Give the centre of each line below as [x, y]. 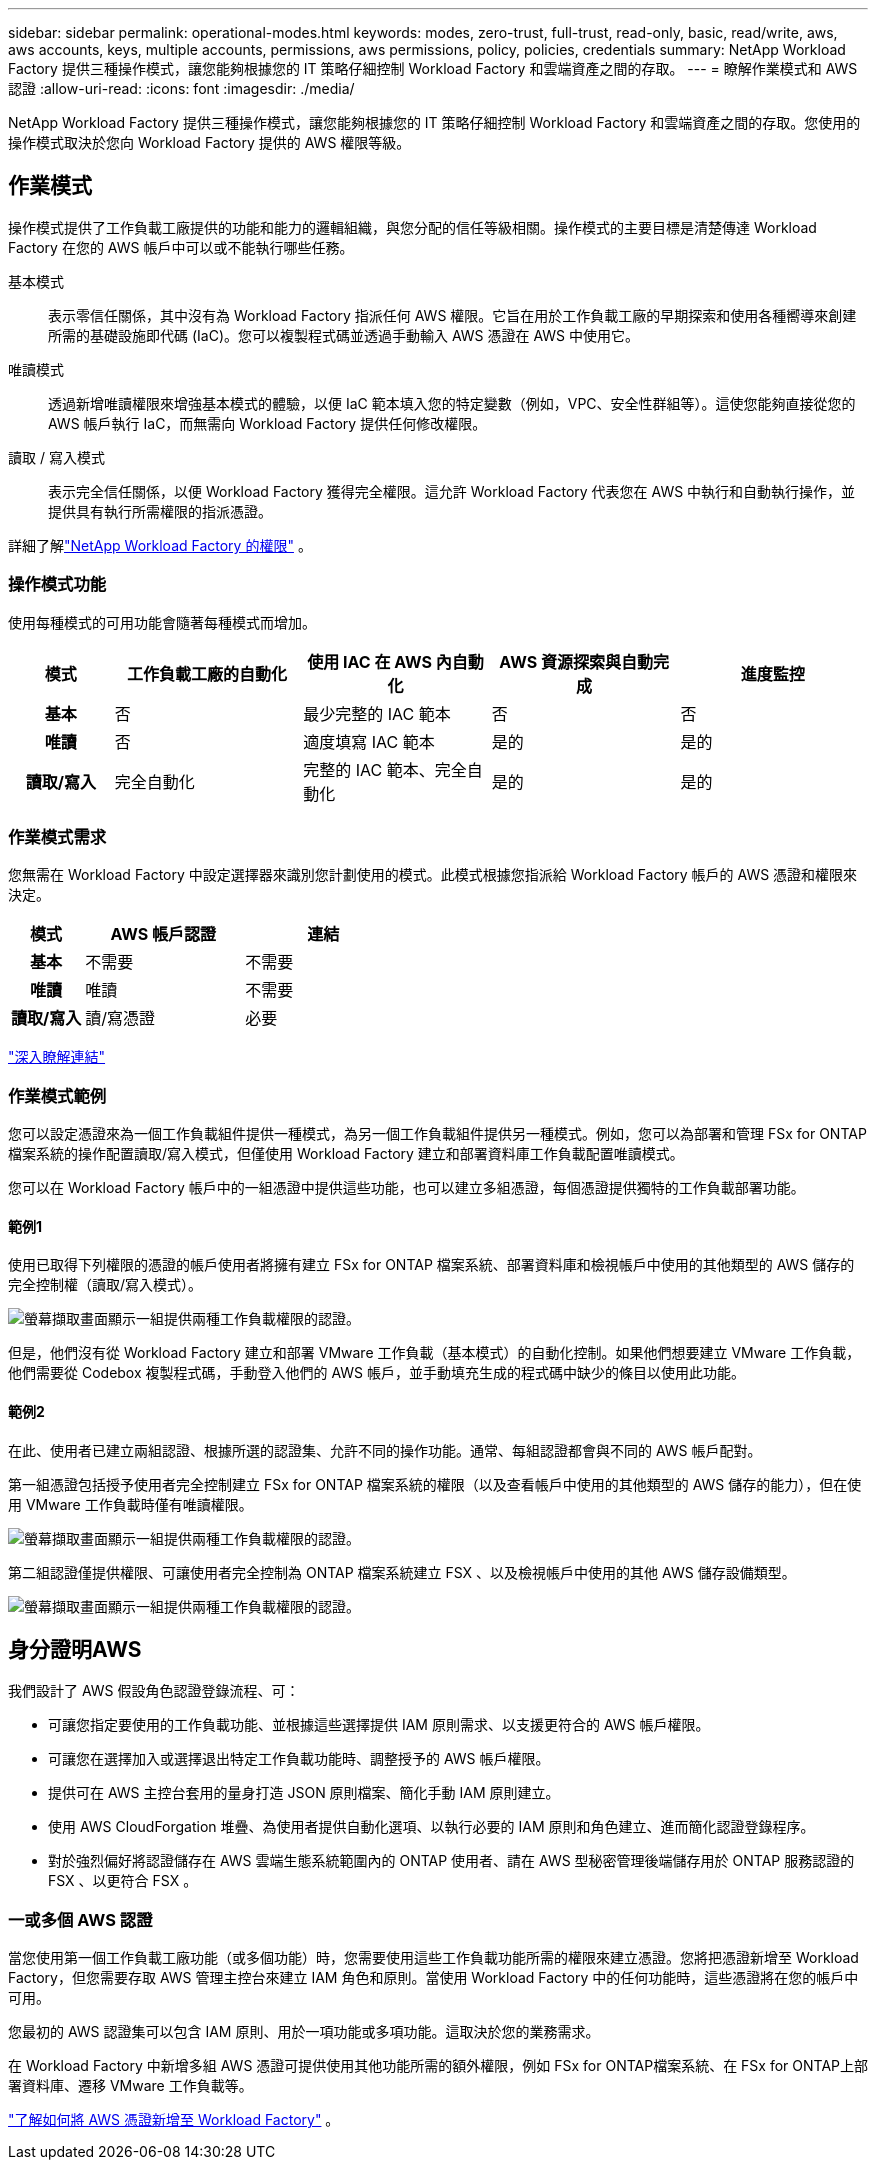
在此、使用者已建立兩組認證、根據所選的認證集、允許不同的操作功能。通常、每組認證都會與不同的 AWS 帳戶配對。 [385, 1450]
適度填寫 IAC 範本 [369, 741]
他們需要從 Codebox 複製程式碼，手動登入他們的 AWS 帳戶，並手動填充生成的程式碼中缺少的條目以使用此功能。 [377, 1373]
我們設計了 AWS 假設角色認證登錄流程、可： [154, 1691]
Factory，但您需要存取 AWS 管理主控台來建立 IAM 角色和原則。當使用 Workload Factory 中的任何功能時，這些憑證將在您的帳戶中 [433, 1978]
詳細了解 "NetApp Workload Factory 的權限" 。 [160, 545]
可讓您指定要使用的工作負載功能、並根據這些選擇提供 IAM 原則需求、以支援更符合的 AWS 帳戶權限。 [379, 1725]
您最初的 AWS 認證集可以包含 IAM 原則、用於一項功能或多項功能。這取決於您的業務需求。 [304, 2032]
